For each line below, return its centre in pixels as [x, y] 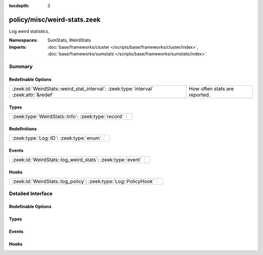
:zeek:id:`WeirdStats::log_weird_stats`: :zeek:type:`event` [77, 160]
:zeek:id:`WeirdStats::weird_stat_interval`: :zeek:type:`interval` [83, 89]
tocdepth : [19, 6]
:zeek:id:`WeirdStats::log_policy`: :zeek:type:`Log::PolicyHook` [83, 181]
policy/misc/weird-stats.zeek [55, 20]
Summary [21, 66]
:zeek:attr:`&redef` [33, 95]
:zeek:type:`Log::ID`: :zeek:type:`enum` [57, 138]
